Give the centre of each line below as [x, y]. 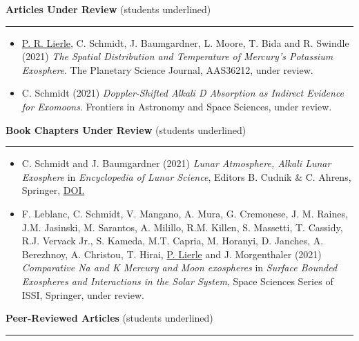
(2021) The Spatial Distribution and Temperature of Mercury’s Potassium [177, 56]
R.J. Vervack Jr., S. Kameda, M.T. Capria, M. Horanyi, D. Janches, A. [173, 241]
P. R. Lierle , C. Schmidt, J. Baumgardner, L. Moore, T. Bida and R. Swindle [185, 42]
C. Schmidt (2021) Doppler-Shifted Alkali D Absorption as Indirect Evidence [183, 93]
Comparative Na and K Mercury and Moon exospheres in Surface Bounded [179, 267]
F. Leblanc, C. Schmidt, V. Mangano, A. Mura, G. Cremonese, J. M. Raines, [185, 213]
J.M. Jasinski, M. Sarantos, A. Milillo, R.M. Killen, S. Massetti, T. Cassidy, [182, 227]
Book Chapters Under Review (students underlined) [126, 129]
